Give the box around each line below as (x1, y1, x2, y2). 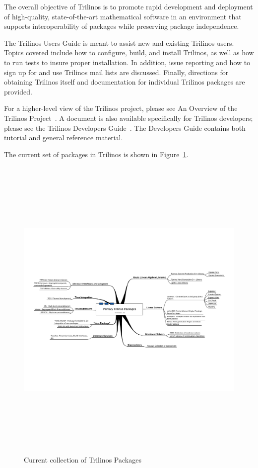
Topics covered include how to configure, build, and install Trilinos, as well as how (4, 47, 254, 58)
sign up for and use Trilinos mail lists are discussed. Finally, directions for (4, 67, 229, 77)
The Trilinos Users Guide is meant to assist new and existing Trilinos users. (4, 37, 234, 48)
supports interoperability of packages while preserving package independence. (4, 21, 239, 31)
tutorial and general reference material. (4, 132, 123, 143)
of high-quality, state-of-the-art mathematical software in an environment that (4, 11, 242, 21)
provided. (4, 86, 32, 96)
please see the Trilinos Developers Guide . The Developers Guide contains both (4, 122, 246, 133)
